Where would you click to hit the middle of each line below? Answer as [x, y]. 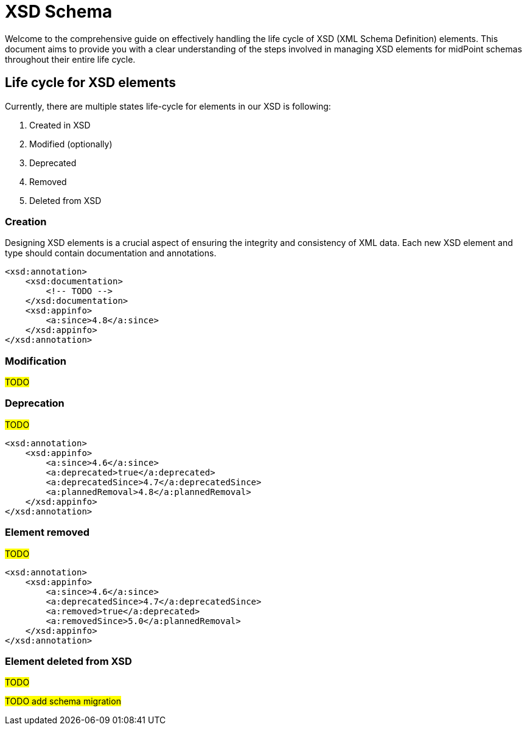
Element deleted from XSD [68, 661]
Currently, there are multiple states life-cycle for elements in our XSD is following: [168, 106]
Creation [26, 221]
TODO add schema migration [63, 701]
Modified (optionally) [71, 144]
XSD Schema [59, 12]
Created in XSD [60, 125]
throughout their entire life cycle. [70, 59]
